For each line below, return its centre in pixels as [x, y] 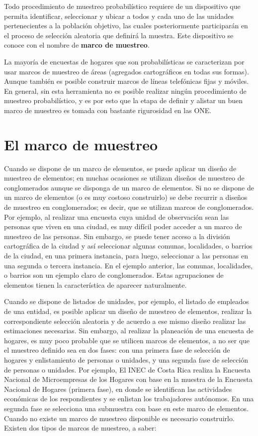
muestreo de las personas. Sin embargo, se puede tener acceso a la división [117, 236]
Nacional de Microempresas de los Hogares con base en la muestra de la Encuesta [128, 379]
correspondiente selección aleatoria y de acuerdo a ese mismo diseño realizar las [125, 321]
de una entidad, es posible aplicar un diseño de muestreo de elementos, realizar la [128, 311]
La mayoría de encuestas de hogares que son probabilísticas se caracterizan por [124, 61]
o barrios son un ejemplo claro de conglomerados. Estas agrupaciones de [114, 275]
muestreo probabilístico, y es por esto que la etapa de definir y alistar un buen [124, 100]
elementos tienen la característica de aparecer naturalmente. [95, 284]
